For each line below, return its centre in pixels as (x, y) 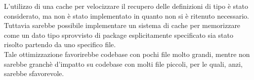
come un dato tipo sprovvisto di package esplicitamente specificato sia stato (119, 35)
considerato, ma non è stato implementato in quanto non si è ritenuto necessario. (127, 15)
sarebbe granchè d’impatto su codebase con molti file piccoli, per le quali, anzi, (123, 64)
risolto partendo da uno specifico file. (60, 44)
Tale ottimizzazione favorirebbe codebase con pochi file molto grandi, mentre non (127, 54)
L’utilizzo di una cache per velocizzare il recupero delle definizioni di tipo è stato (126, 6)
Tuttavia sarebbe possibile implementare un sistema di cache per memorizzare (122, 25)
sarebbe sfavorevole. (34, 73)
